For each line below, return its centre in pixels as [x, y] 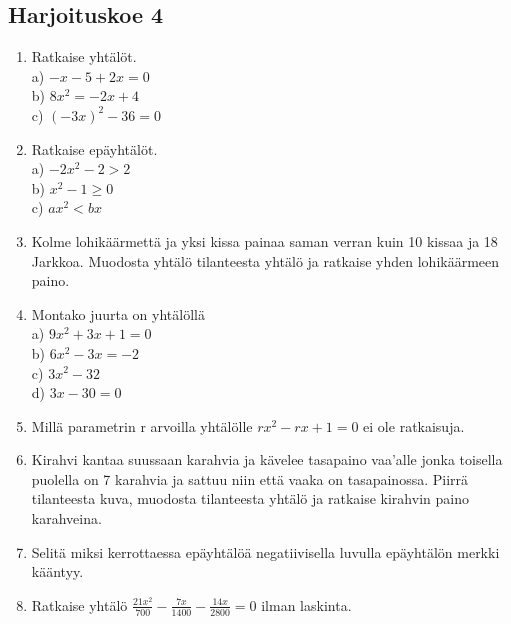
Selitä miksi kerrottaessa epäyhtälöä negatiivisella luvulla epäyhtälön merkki [265, 551]
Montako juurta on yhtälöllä [118, 313]
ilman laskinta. [306, 604]
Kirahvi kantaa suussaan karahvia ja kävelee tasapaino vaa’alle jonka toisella [267, 459]
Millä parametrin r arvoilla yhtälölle [142, 425]
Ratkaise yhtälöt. [84, 56]
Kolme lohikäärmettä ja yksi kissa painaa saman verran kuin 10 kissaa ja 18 [264, 240]
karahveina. [66, 518]
